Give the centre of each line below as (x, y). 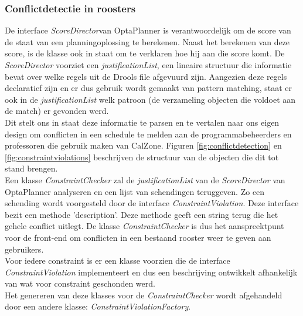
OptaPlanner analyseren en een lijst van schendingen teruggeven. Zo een (135, 191)
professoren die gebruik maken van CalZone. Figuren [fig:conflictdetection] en (143, 145)
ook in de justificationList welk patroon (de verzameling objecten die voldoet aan (150, 99)
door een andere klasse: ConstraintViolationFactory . (98, 306)
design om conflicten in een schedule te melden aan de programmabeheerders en (148, 134)
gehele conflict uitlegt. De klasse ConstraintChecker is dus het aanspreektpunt (144, 226)
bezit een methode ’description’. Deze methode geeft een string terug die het (142, 214)
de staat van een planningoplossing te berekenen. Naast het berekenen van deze (147, 41)
